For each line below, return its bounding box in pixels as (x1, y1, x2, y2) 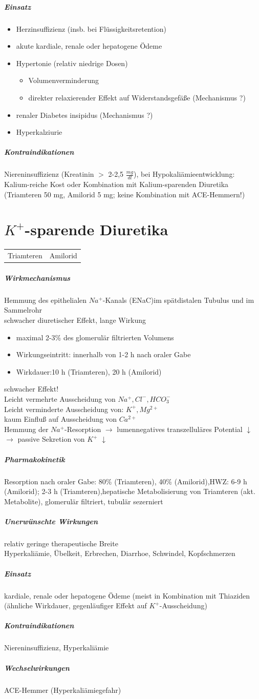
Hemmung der (4, 423, 49, 434)
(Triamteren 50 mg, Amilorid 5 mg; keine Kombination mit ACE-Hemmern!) (4, 189, 245, 199)
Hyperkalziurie (16, 127, 62, 137)
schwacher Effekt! (4, 383, 59, 394)
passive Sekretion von (17, 434, 85, 444)
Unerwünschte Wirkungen (4, 516, 98, 526)
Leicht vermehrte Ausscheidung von (4, 393, 116, 404)
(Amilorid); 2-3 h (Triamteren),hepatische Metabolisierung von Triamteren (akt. (4, 486, 255, 497)
